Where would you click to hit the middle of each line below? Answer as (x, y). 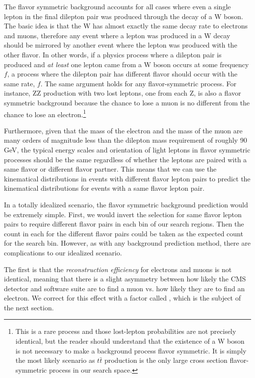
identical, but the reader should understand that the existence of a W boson (130, 341)
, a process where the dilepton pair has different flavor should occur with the (122, 74)
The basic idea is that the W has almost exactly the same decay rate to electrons (126, 26)
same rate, (20, 83)
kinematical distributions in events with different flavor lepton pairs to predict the (127, 178)
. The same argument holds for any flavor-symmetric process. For (139, 83)
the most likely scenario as (55, 360)
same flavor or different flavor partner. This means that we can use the (110, 169)
